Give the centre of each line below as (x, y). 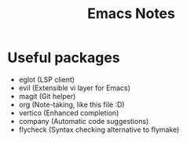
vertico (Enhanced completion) (69, 113)
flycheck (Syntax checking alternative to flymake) (99, 129)
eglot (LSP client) (47, 79)
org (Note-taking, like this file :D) (71, 104)
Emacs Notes (131, 14)
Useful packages (64, 58)
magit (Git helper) (47, 96)
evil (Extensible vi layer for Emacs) (75, 88)
